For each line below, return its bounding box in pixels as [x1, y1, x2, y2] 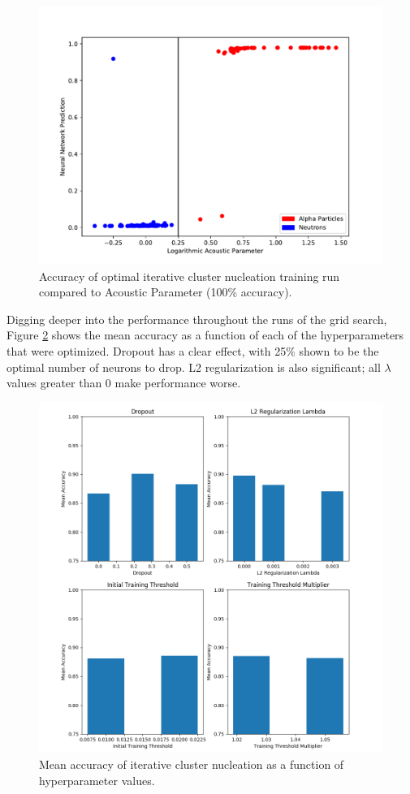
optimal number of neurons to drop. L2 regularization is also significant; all [6, 358, 381, 375]
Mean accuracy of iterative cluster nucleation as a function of [39, 755, 344, 772]
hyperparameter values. [39, 771, 155, 788]
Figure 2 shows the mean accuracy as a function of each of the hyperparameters [6, 326, 404, 343]
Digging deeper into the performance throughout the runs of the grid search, [6, 310, 387, 327]
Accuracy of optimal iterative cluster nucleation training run [39, 267, 340, 284]
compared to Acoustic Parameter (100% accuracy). [39, 283, 292, 300]
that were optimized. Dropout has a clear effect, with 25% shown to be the [6, 342, 379, 359]
